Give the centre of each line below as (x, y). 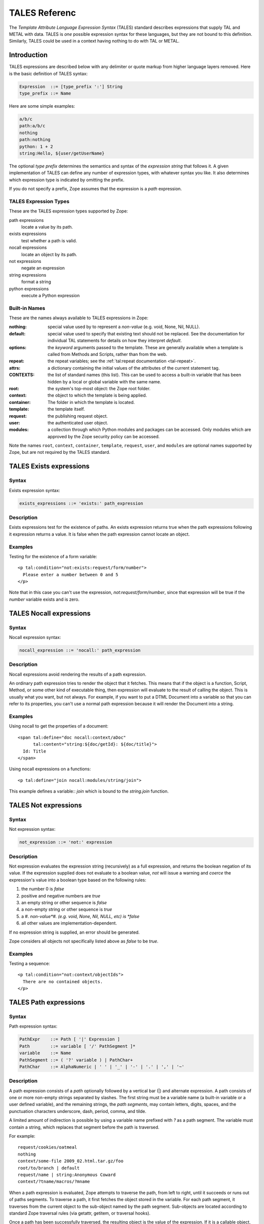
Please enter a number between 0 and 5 (70, 575)
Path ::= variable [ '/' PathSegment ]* (77, 1046)
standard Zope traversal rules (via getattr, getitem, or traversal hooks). (80, 1213)
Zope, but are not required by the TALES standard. (60, 452)
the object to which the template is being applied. (97, 395)
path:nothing (35, 140)
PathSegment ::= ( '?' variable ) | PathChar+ (76, 1060)
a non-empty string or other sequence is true (67, 909)
